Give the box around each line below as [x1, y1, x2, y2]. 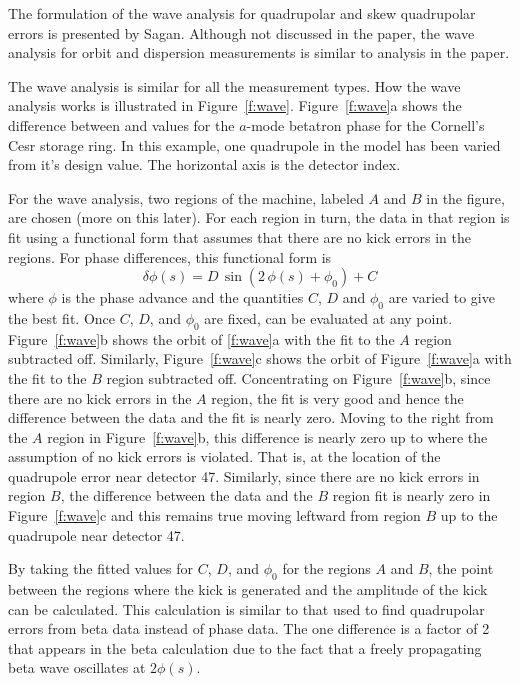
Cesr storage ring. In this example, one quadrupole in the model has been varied [8, 134, 501, 155]
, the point [428, 558, 494, 579]
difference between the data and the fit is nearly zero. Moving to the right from [8, 407, 494, 428]
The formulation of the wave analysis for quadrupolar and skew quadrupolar [8, 3, 476, 23]
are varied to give [388, 287, 495, 308]
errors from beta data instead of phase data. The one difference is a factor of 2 [8, 618, 490, 639]
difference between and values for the [8, 114, 235, 135]
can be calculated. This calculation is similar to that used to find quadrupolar [8, 598, 485, 619]
